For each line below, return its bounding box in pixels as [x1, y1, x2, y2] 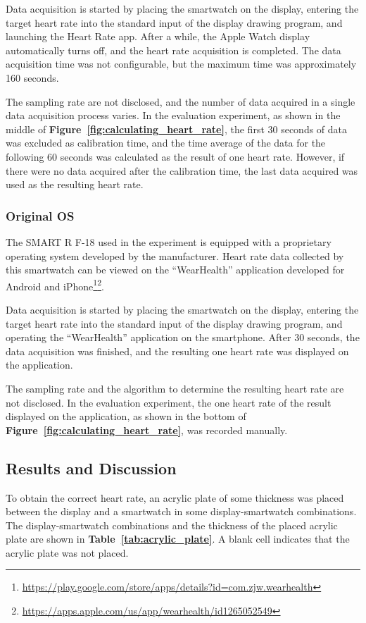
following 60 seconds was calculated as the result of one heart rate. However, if [6, 149, 345, 164]
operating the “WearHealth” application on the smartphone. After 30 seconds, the [6, 330, 360, 345]
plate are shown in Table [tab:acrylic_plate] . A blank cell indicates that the [6, 531, 350, 546]
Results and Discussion [6, 457, 177, 479]
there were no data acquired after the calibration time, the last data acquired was [6, 163, 358, 178]
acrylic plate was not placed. [6, 545, 129, 560]
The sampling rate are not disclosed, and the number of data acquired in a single [6, 94, 355, 109]
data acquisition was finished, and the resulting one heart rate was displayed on [6, 343, 349, 358]
